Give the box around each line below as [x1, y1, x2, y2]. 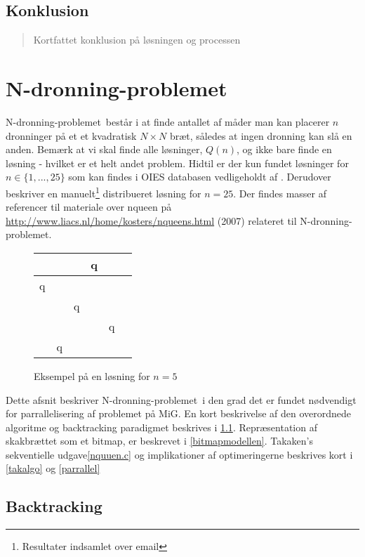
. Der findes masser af [233, 185, 326, 200]
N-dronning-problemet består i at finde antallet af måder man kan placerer [6, 114, 330, 129]
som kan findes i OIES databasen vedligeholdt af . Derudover [68, 169, 331, 184]
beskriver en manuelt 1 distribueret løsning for [6, 183, 201, 200]
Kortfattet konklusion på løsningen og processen [33, 32, 241, 47]
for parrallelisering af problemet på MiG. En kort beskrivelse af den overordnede [6, 406, 352, 421]
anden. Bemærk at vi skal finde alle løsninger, [6, 142, 203, 157]
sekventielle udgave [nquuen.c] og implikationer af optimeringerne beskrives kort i [6, 447, 353, 461]
